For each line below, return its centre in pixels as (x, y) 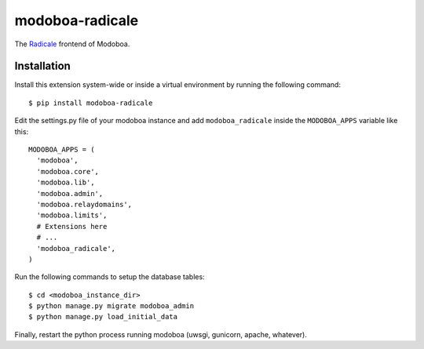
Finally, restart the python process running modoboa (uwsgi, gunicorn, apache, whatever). (161, 334)
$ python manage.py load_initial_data (103, 317)
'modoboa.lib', (66, 183)
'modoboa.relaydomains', (84, 204)
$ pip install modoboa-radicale (91, 103)
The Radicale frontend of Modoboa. (72, 44)
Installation (42, 66)
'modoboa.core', (68, 171)
